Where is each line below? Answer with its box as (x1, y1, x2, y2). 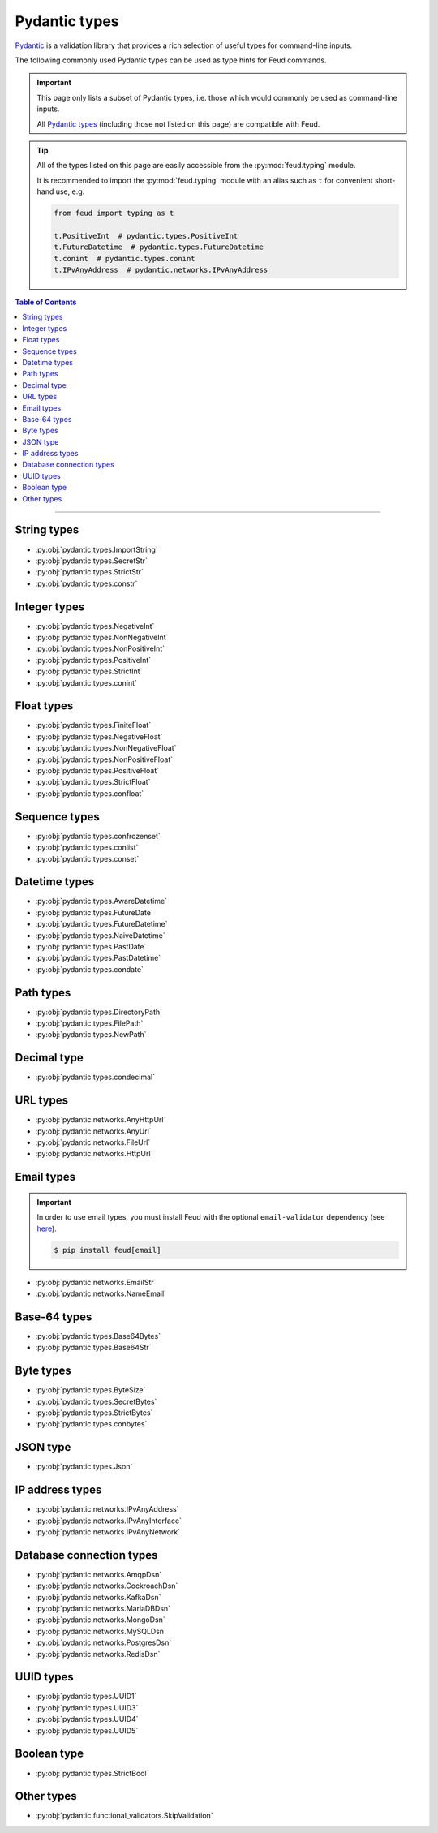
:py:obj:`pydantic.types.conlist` (35, 842, 139, 852)
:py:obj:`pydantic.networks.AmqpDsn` (35, 1569, 162, 1579)
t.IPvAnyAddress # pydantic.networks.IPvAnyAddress (54, 265, 268, 274)
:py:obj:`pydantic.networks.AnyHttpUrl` (35, 1115, 166, 1125)
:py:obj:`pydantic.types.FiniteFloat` (35, 721, 152, 730)
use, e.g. (55, 187, 85, 196)
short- (374, 175, 396, 185)
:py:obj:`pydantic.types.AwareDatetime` (35, 897, 168, 906)
